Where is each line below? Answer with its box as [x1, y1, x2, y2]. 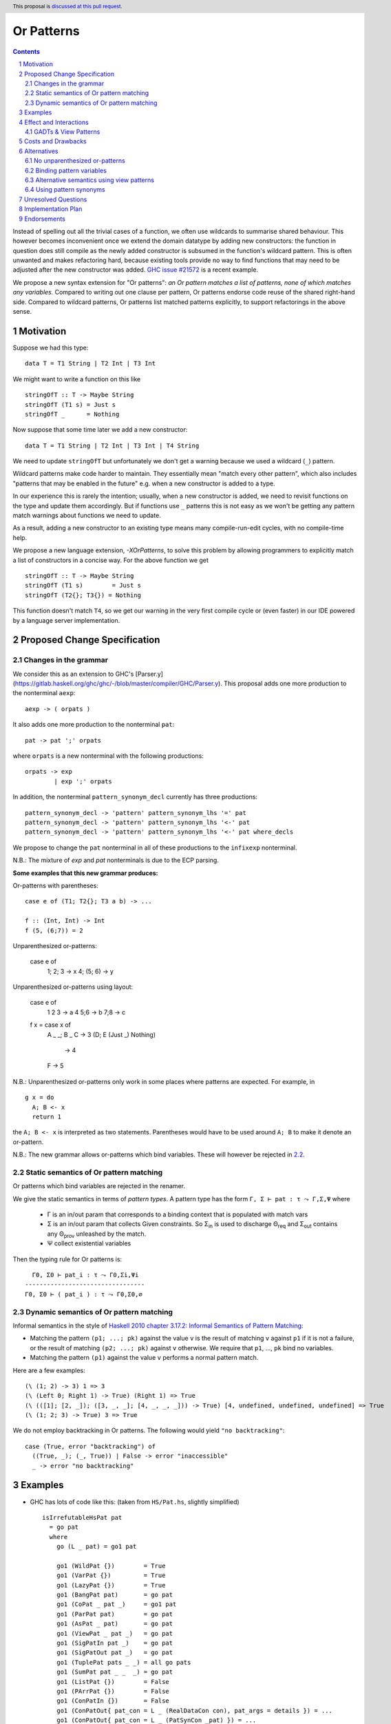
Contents [12, 47, 41, 55]
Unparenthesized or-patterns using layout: [12, 983, 134, 991]
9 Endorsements [19, 214, 65, 223]
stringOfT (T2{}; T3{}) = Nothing [25, 591, 141, 599]
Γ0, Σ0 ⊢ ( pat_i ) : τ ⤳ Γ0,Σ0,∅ [25, 1290, 142, 1298]
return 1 [32, 1112, 62, 1121]
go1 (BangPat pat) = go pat [56, 1591, 173, 1599]
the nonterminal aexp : [12, 689, 76, 697]
